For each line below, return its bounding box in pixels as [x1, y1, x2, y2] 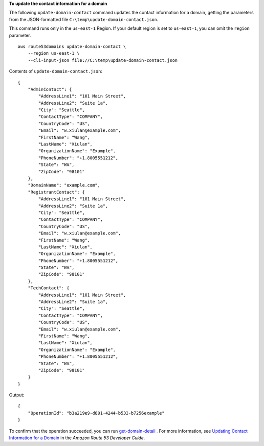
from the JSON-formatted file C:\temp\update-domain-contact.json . [9, 16, 158, 22]
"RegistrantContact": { [27, 189, 85, 195]
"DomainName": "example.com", [27, 183, 100, 188]
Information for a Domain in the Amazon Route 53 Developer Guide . [9, 435, 145, 441]
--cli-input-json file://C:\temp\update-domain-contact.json [27, 57, 178, 63]
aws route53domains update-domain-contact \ [18, 44, 127, 49]
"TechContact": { [27, 285, 69, 291]
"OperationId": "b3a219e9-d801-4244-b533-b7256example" [27, 410, 165, 416]
